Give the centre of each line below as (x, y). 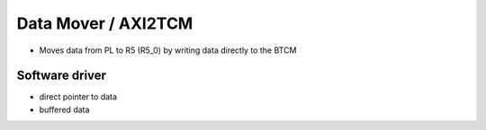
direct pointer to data (78, 97)
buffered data (64, 109)
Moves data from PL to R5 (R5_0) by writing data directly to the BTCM (168, 50)
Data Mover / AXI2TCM (105, 23)
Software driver (62, 76)
